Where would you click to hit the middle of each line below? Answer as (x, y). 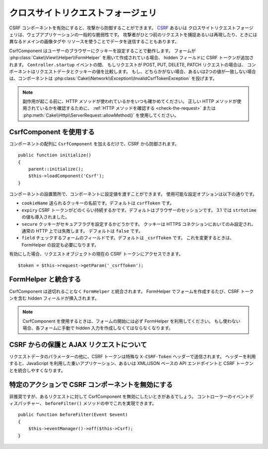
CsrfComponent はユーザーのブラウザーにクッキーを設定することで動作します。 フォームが (102, 51)
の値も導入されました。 (45, 217)
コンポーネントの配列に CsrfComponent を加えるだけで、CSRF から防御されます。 (94, 143)
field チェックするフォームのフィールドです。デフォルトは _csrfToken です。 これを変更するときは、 (128, 238)
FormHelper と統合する (45, 280)
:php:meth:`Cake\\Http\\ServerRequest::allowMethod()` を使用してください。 (101, 115)
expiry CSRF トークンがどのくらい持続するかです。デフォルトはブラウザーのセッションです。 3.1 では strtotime (139, 210)
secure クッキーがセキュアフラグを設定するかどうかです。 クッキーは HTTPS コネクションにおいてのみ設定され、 (139, 224)
